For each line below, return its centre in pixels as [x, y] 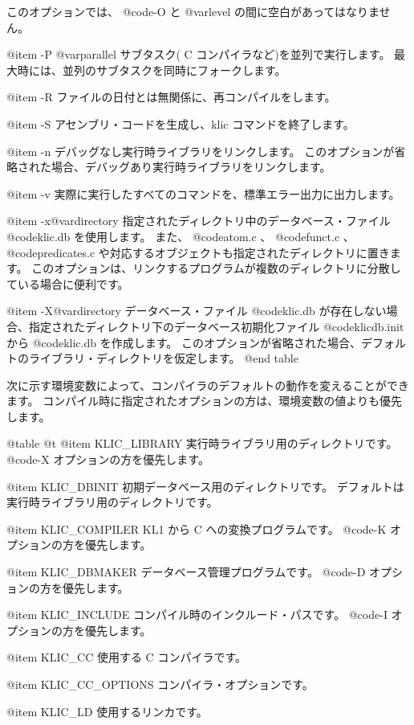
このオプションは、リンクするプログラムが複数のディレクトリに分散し [216, 268]
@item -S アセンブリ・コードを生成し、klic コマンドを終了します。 [181, 123]
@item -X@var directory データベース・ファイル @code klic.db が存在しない [197, 311]
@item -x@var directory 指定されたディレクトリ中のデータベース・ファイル [199, 221]
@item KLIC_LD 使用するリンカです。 [107, 711]
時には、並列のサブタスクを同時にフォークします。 [152, 70]
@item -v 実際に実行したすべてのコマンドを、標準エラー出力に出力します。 [203, 193]
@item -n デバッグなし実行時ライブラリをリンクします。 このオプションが [201, 151]
